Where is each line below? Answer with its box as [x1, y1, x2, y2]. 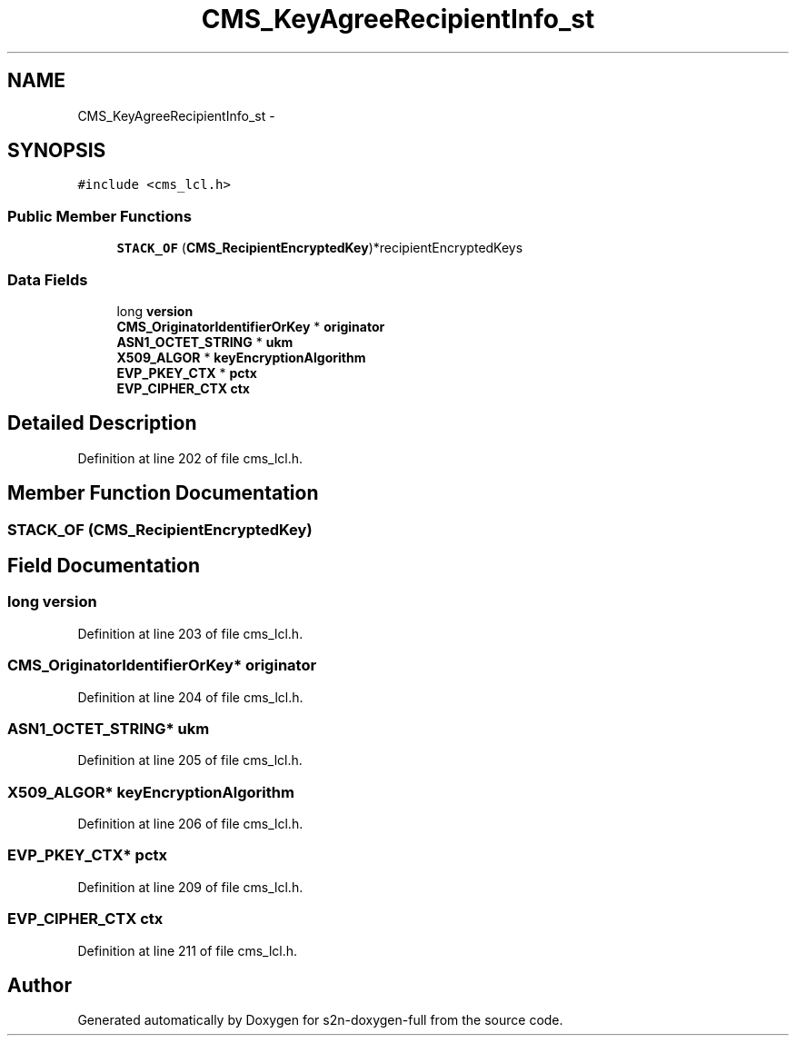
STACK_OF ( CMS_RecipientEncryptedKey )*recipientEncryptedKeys [116, 240, 523, 256]
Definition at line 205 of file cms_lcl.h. [77, 752, 303, 769]
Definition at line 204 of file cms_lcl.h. [77, 689, 303, 705]
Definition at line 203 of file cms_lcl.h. [77, 625, 303, 641]
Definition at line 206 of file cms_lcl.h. [77, 816, 303, 832]
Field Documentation [7, 554, 200, 578]
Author [7, 974, 72, 998]
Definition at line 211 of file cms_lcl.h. [77, 942, 298, 959]
